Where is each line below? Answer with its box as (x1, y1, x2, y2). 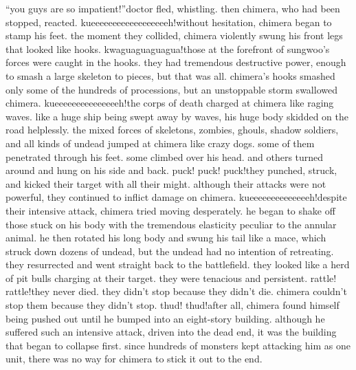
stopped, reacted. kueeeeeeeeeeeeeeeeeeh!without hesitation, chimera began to (5, 14, 332, 29)
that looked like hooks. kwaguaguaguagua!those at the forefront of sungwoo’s (5, 41, 330, 56)
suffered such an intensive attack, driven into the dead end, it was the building (5, 325, 337, 339)
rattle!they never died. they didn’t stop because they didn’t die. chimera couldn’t (5, 284, 347, 298)
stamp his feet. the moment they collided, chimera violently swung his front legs (5, 28, 343, 43)
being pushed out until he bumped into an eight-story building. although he (5, 311, 325, 325)
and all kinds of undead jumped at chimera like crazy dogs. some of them (5, 135, 315, 150)
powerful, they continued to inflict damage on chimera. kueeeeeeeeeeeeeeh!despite (5, 190, 347, 204)
